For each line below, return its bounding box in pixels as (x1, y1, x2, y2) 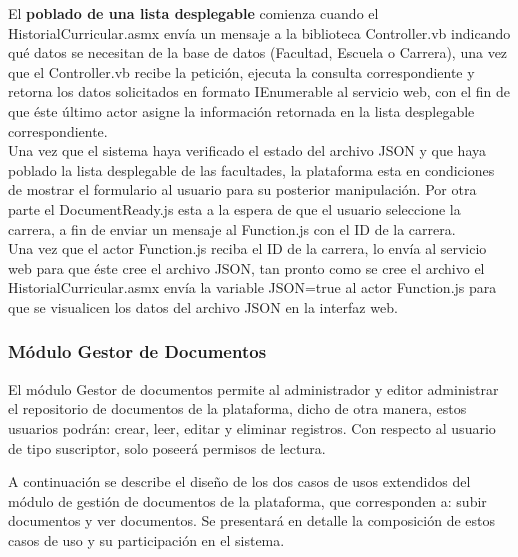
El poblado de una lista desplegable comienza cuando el (8, 3, 379, 23)
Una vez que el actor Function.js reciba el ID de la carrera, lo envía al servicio (8, 238, 487, 259)
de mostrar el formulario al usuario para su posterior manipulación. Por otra (8, 179, 477, 200)
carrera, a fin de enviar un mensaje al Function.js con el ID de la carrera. (8, 218, 456, 239)
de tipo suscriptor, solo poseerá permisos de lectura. (8, 437, 326, 458)
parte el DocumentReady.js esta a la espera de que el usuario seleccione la (8, 198, 461, 219)
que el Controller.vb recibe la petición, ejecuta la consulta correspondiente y (8, 61, 475, 82)
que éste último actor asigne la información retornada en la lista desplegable (8, 100, 475, 121)
